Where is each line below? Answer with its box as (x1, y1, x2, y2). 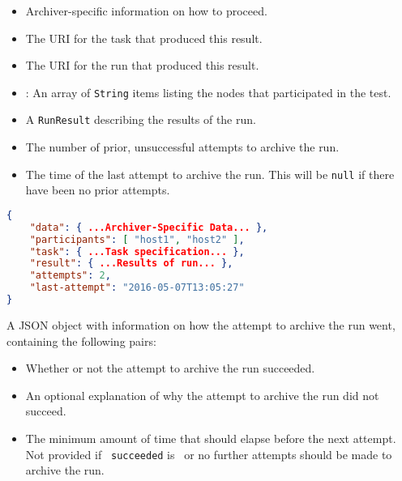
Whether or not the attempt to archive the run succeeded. (25, 360, 315, 377)
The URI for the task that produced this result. (25, 29, 263, 46)
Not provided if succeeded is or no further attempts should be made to (25, 445, 392, 462)
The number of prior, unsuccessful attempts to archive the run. (25, 138, 340, 155)
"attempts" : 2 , (29, 270, 111, 282)
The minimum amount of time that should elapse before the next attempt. (25, 429, 396, 446)
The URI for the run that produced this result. (25, 57, 259, 74)
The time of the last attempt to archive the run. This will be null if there (25, 165, 395, 182)
